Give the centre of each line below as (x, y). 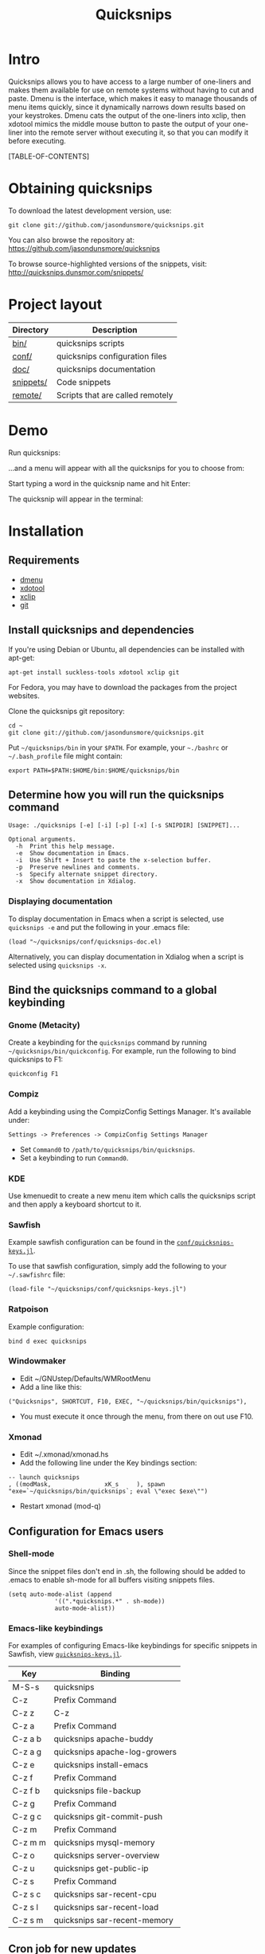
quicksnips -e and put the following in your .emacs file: (99, 927)
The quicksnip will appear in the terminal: (76, 499)
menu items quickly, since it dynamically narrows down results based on (127, 107)
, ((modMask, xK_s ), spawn (87, 1485)
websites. (24, 696)
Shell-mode (31, 1554)
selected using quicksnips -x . (58, 965)
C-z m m (29, 1842)
